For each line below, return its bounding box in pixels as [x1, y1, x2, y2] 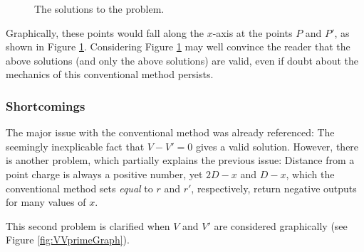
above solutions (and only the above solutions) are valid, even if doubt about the [6, 53, 359, 67]
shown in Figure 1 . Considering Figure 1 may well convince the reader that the [6, 39, 350, 54]
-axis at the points [212, 25, 293, 40]
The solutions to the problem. [34, 1, 165, 16]
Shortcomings [6, 97, 85, 114]
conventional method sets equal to [6, 180, 153, 195]
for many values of [6, 195, 86, 209]
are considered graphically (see [214, 218, 348, 233]
